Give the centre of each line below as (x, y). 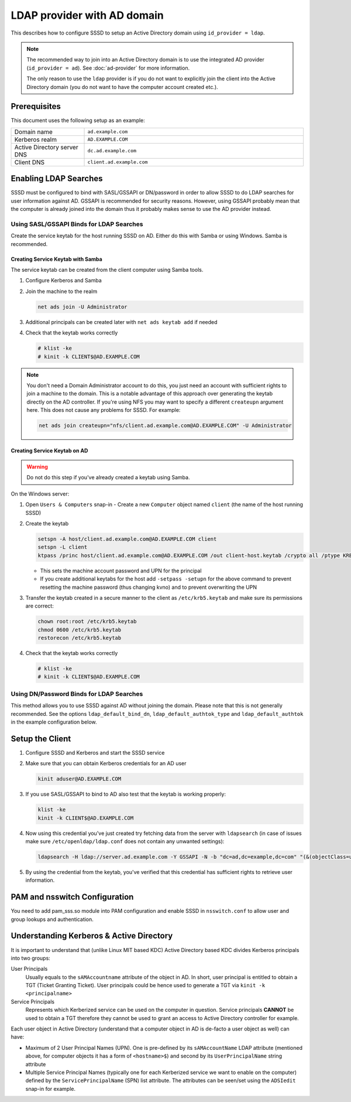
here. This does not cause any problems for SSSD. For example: (104, 410)
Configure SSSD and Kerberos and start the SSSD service (95, 752)
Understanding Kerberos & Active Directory (92, 936)
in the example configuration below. (54, 722)
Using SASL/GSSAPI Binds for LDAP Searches (77, 224)
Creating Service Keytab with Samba (56, 259)
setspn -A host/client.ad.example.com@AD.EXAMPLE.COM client (127, 539)
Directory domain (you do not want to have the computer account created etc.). (123, 87)
